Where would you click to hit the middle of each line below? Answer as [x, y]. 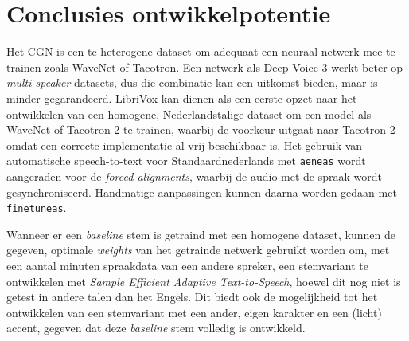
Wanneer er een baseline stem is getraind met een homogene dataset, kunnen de [201, 234]
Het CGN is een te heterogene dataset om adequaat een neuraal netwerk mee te [201, 51]
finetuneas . [37, 208]
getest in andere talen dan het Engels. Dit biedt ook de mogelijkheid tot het [192, 297]
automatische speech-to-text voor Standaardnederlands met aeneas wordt [186, 161]
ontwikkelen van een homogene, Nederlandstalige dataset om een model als [189, 114]
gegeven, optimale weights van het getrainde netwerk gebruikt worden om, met [198, 250]
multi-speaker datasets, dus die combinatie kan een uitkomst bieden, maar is [192, 82]
